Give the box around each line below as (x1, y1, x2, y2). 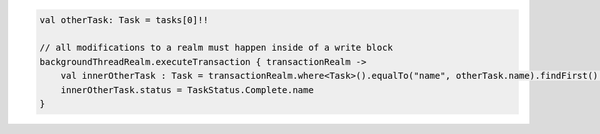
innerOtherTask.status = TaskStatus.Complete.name (60, 84, 314, 95)
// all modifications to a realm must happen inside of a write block (39, 42, 394, 54)
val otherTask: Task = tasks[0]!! (39, 14, 209, 25)
